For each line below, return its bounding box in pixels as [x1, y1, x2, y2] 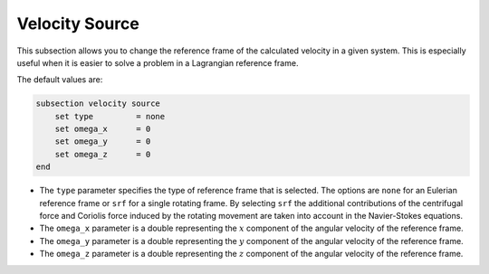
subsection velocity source [35, 99, 160, 109]
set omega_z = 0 [54, 149, 151, 159]
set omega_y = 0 [54, 137, 151, 146]
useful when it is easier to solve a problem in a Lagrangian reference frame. [16, 57, 299, 68]
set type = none [54, 111, 166, 121]
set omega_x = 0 [54, 124, 151, 135]
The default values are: [16, 74, 103, 85]
